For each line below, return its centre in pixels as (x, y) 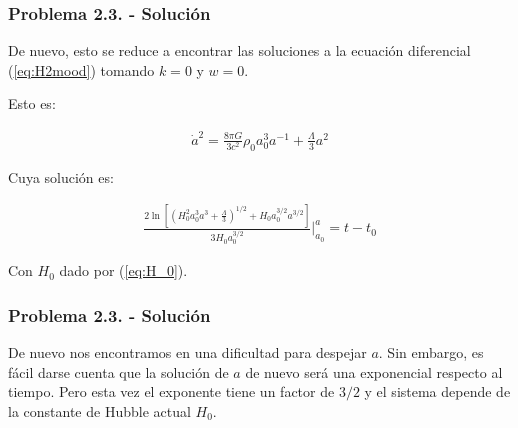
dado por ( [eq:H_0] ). (123, 270)
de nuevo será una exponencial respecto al (374, 371)
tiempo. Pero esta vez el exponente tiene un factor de (171, 391)
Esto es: (32, 103)
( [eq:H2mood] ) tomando (81, 69)
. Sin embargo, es (431, 352)
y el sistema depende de (437, 391)
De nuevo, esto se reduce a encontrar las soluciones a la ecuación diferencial (239, 50)
